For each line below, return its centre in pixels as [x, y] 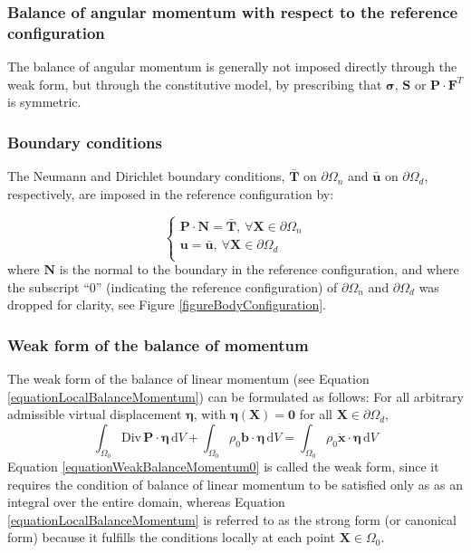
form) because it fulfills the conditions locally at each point [171, 537]
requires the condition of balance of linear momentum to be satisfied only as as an [235, 484]
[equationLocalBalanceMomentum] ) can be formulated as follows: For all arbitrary [235, 396]
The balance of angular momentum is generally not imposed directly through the [232, 67]
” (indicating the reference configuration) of [216, 286]
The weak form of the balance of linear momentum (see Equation [188, 379]
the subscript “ [48, 286]
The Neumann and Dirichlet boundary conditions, [146, 176]
